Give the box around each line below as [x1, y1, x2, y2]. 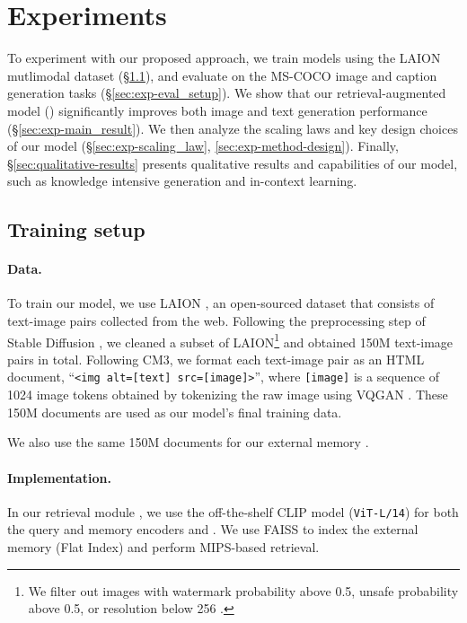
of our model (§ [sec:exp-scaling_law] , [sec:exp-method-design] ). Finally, [7, 136, 399, 155]
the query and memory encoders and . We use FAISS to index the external [7, 520, 419, 539]
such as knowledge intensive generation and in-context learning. [7, 171, 357, 190]
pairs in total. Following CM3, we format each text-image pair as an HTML [7, 349, 425, 368]
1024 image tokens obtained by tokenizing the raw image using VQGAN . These [7, 385, 448, 404]
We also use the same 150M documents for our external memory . [7, 433, 369, 452]
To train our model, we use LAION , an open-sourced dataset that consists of [7, 294, 435, 312]
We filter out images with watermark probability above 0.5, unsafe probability [28, 581, 459, 600]
